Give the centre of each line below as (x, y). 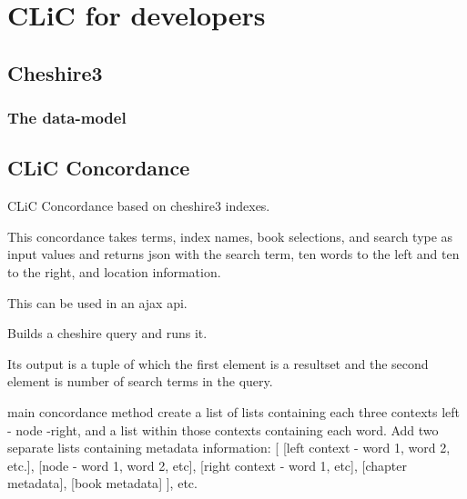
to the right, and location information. (114, 271)
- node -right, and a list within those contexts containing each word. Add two (223, 429)
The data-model (67, 118)
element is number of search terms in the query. (140, 381)
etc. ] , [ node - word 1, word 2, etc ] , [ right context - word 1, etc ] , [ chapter (207, 465)
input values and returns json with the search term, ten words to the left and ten (233, 254)
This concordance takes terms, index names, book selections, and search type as (230, 236)
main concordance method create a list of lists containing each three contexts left (233, 411)
